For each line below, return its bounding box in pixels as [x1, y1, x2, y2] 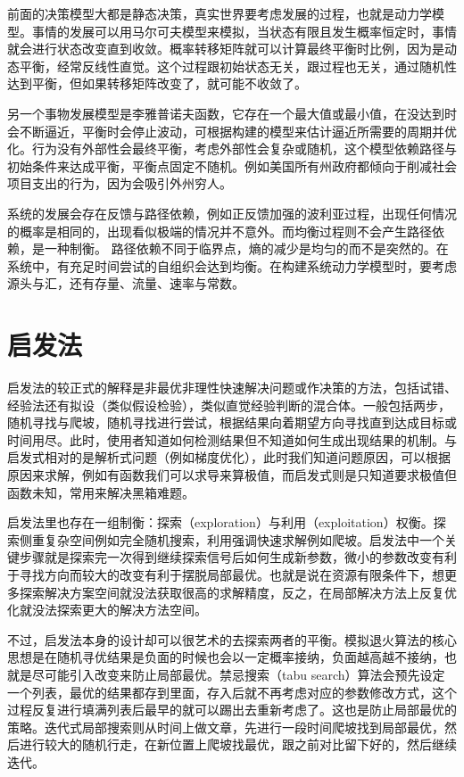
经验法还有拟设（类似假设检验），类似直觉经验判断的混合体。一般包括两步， [7, 395, 451, 414]
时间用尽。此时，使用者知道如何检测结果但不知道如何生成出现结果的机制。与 [7, 430, 457, 449]
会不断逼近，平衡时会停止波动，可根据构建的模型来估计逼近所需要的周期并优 [7, 121, 457, 140]
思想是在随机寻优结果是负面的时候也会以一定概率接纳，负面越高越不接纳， [7, 648, 444, 666]
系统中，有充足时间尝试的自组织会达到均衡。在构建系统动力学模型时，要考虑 [7, 256, 457, 275]
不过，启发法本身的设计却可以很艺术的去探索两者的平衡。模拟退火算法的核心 [7, 630, 457, 649]
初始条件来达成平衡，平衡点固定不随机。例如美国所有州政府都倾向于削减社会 [7, 156, 457, 175]
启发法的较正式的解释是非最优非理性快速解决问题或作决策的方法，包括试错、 [7, 378, 457, 397]
